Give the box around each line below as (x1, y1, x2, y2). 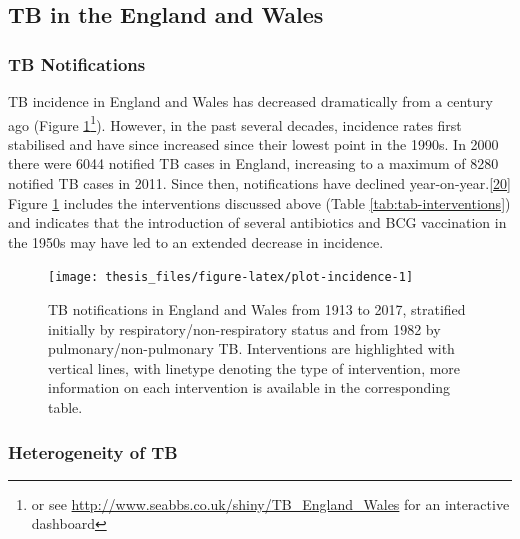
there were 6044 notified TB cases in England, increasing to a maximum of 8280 (8, 153, 499, 174)
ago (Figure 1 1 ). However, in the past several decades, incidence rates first (8, 111, 462, 135)
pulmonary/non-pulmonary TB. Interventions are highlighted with (48, 338, 455, 359)
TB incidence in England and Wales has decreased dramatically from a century (8, 91, 493, 111)
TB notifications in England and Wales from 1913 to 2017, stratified (48, 299, 466, 320)
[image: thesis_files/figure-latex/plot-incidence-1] (48, 270, 414, 285)
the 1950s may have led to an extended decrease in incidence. (8, 231, 384, 252)
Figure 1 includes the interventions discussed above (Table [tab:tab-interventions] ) (8, 192, 511, 213)
